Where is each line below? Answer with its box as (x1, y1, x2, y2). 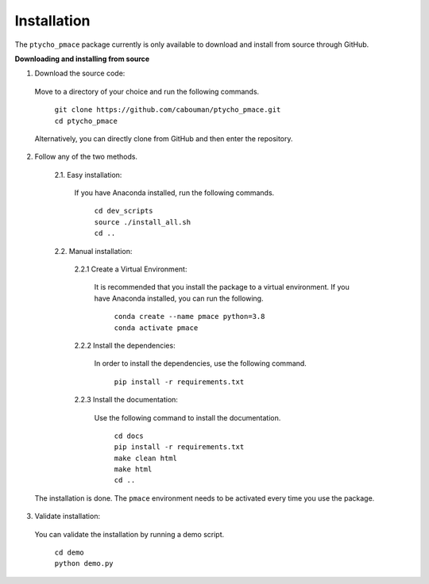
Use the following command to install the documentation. (94, 413, 281, 422)
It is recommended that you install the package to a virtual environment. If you (94, 282, 350, 292)
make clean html (114, 453, 178, 463)
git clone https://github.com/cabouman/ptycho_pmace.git (54, 106, 281, 114)
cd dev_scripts (94, 206, 154, 216)
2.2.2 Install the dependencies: (74, 340, 176, 350)
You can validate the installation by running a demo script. (34, 529, 225, 539)
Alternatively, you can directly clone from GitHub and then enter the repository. (34, 133, 293, 143)
